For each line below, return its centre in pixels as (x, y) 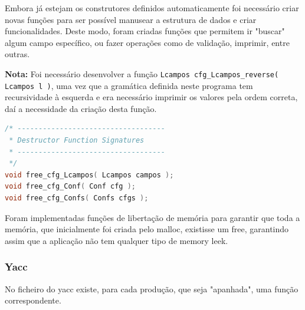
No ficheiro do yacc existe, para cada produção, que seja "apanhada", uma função (152, 288)
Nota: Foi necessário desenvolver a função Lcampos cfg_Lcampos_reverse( (142, 73)
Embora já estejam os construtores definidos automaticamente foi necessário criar (152, 8)
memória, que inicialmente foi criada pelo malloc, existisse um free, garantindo (147, 229)
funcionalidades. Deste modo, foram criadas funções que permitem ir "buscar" (145, 31)
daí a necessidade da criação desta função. (81, 108)
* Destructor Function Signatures (77, 141)
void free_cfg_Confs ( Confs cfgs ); (77, 198)
